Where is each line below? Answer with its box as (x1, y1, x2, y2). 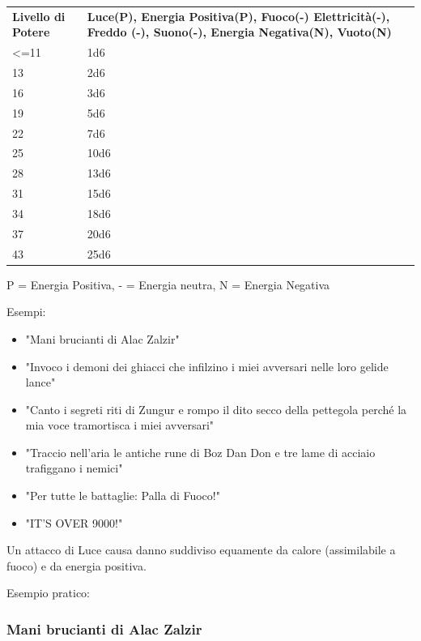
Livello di (12, 7, 66, 24)
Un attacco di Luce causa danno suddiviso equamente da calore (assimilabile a (6, 541, 396, 558)
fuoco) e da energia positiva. (6, 557, 147, 574)
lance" (25, 374, 56, 391)
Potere (12, 24, 50, 41)
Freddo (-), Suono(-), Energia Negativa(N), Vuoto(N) (87, 24, 392, 41)
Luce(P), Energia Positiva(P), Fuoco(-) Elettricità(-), (87, 7, 390, 24)
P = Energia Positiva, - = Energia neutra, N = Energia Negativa (6, 276, 330, 293)
